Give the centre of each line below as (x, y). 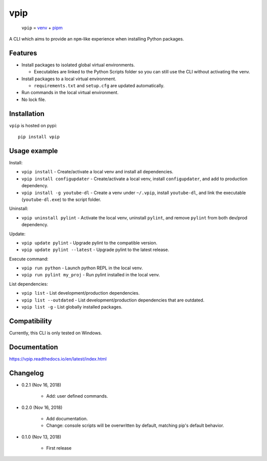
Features (23, 53)
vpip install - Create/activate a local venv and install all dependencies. (97, 172)
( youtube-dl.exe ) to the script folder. (61, 199)
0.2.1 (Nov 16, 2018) (41, 385)
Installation (27, 114)
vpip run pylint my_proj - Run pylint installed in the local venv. (91, 275)
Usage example (34, 151)
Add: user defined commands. (77, 396)
